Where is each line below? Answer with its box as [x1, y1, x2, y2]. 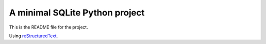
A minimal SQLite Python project [9, 7, 145, 18]
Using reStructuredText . [9, 33, 58, 39]
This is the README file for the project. [9, 24, 88, 30]
